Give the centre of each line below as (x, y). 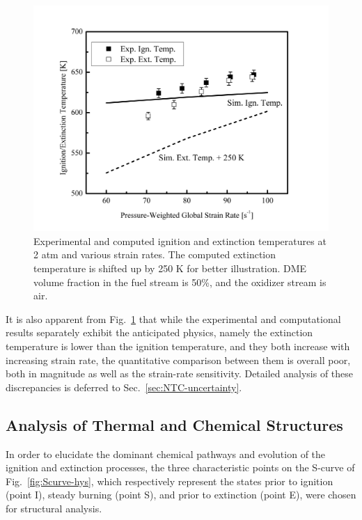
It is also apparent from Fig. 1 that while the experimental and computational (173, 318)
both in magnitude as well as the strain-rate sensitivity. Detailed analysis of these (180, 373)
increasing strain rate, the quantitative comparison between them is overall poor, (178, 360)
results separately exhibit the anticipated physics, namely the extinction (159, 332)
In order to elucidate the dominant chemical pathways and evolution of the (166, 454)
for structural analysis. (54, 508)
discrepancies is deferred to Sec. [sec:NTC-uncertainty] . (124, 387)
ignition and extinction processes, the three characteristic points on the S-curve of (180, 467)
